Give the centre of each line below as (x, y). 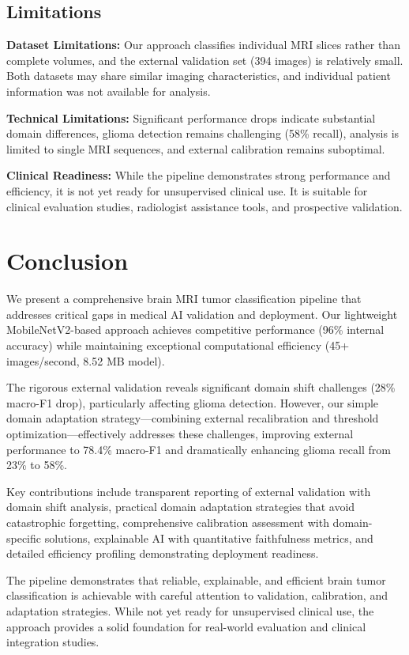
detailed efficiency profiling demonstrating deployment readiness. (163, 553)
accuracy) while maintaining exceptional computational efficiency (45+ (178, 345)
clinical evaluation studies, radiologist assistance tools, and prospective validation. (204, 206)
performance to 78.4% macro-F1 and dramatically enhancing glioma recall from (199, 449)
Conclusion (68, 261)
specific (24, 538)
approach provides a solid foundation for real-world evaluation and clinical (186, 626)
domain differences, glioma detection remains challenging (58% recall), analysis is (203, 133)
